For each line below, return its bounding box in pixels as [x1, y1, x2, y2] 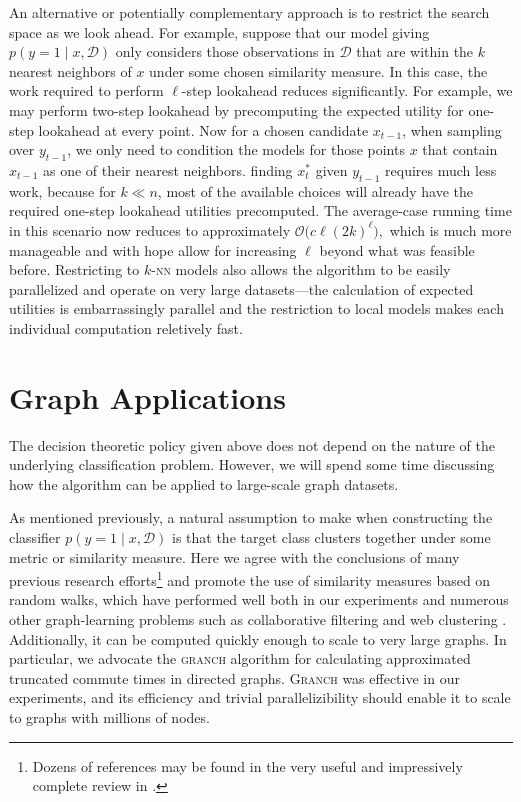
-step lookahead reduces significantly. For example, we [181, 80, 513, 101]
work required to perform [9, 80, 164, 101]
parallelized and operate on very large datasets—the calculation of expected [9, 278, 474, 299]
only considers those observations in [115, 41, 335, 62]
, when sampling [402, 119, 502, 140]
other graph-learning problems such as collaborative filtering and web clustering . [9, 609, 507, 630]
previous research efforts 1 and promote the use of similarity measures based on [9, 567, 491, 590]
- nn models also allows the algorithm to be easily [151, 259, 451, 280]
